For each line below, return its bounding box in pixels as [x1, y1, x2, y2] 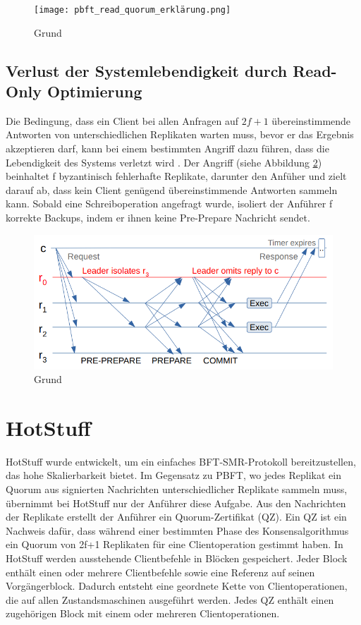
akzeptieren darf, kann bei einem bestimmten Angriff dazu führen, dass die [6, 141, 329, 156]
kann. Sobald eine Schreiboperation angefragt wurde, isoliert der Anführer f [6, 196, 333, 211]
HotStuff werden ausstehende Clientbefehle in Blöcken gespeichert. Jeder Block [6, 551, 348, 565]
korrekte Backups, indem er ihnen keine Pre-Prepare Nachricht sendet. [6, 210, 310, 224]
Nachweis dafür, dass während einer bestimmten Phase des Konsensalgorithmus [6, 523, 349, 538]
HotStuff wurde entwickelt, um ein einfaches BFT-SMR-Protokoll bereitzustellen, [6, 454, 356, 468]
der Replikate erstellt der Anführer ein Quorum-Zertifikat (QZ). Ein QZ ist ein [6, 509, 347, 524]
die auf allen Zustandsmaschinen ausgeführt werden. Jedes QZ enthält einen [6, 592, 334, 607]
